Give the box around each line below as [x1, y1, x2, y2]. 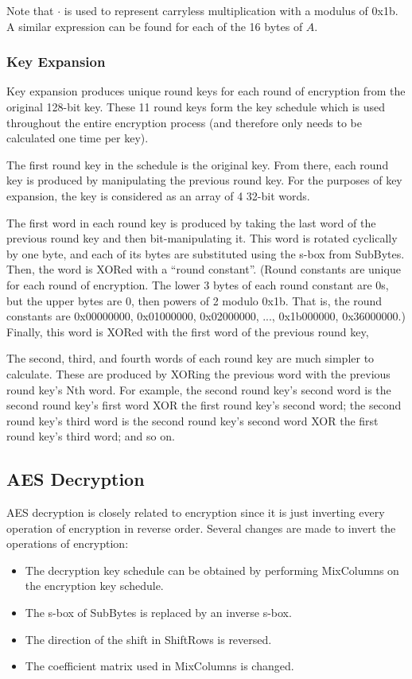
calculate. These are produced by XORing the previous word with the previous [6, 365, 391, 382]
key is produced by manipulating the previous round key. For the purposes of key [6, 172, 402, 188]
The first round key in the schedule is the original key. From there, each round [6, 156, 389, 173]
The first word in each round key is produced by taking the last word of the [6, 214, 376, 231]
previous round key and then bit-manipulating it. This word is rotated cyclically [6, 230, 398, 246]
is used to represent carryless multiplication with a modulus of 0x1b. [64, 2, 398, 18]
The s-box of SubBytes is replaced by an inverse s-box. [25, 604, 292, 621]
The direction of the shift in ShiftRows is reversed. [25, 630, 272, 647]
